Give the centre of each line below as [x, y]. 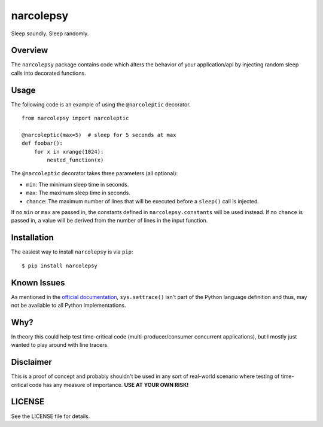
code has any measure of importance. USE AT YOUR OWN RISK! [109, 385]
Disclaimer [31, 362]
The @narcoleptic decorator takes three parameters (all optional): [95, 173]
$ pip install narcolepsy [60, 266]
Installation [32, 238]
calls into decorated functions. [48, 73]
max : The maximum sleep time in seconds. [78, 193]
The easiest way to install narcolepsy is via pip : [72, 252]
